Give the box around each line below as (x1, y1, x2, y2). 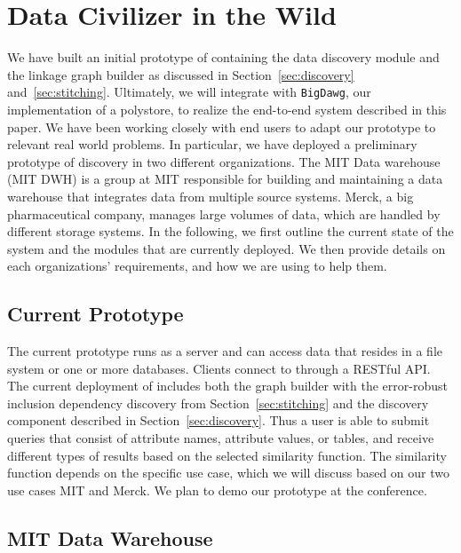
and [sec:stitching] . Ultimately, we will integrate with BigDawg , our (7, 83, 371, 101)
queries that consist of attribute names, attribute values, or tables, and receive (7, 429, 434, 447)
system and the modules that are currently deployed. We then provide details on (7, 239, 446, 257)
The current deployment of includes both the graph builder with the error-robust (7, 376, 448, 395)
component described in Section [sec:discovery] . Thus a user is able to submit (7, 411, 430, 430)
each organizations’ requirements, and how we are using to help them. (7, 257, 387, 275)
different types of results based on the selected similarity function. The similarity (7, 446, 447, 464)
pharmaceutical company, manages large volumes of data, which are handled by (7, 204, 441, 223)
